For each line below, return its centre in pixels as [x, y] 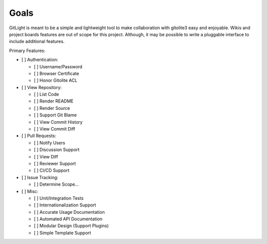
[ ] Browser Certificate [56, 73]
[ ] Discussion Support [57, 150]
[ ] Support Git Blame [55, 115]
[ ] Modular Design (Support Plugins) [71, 226]
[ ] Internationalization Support [65, 205]
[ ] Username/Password [58, 66]
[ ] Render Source [52, 108]
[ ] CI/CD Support [52, 170]
